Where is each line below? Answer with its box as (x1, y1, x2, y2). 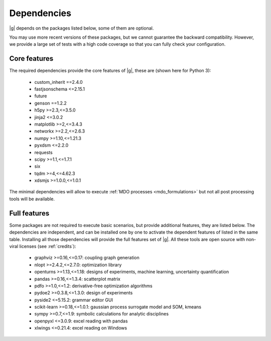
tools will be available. (9, 196, 55, 202)
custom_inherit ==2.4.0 (34, 79, 83, 85)
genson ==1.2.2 (34, 100, 67, 106)
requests (34, 149, 53, 155)
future (34, 93, 47, 99)
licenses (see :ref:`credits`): (19, 243, 76, 249)
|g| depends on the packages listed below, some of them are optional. (9, 25, 154, 31)
